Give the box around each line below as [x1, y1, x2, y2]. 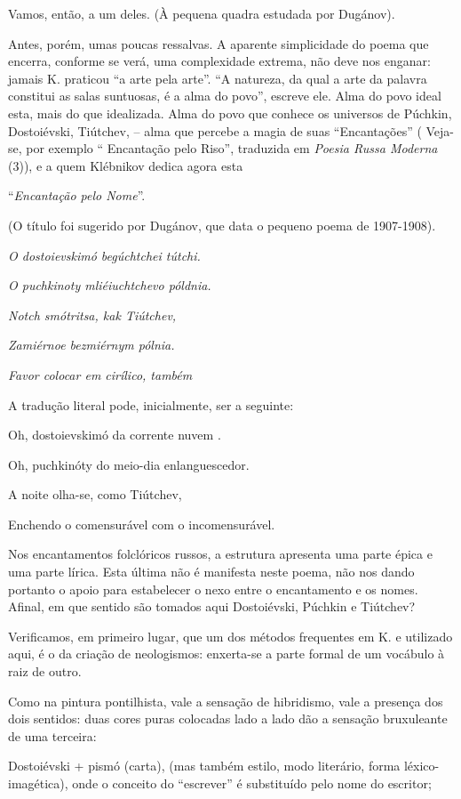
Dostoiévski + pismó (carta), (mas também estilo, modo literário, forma [8, 756, 401, 775]
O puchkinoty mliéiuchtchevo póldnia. [8, 276, 211, 295]
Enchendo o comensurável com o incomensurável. [8, 514, 275, 533]
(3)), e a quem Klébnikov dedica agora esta [8, 156, 243, 174]
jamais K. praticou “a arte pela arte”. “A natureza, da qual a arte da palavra [8, 69, 427, 87]
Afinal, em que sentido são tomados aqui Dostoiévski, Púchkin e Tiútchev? [8, 597, 416, 616]
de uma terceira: [8, 726, 97, 745]
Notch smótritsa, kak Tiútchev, [8, 305, 177, 324]
